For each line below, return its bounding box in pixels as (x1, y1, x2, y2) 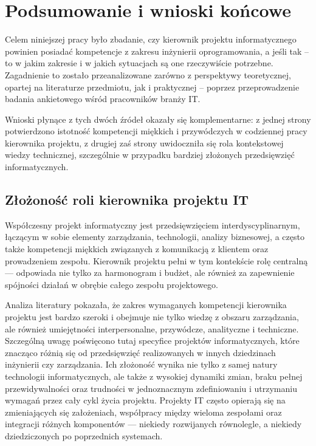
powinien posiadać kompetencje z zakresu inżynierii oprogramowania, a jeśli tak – (5, 44, 309, 57)
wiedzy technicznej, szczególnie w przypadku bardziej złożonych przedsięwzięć (5, 148, 295, 161)
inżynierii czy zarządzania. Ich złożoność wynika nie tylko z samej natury (5, 358, 278, 371)
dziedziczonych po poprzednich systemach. (5, 429, 163, 442)
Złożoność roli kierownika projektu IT (5, 190, 249, 209)
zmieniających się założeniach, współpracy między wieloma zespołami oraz (5, 405, 282, 418)
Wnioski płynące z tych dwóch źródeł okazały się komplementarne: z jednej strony (5, 112, 311, 125)
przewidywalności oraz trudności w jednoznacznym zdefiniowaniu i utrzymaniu (5, 382, 297, 394)
